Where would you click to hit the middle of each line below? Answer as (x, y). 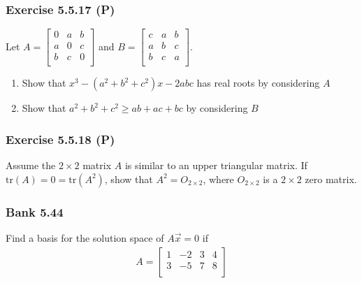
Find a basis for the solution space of (85, 237)
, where (218, 179)
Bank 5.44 (35, 211)
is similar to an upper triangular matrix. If (216, 165)
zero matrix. (331, 179)
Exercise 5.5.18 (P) (60, 139)
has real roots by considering (258, 83)
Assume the (31, 165)
